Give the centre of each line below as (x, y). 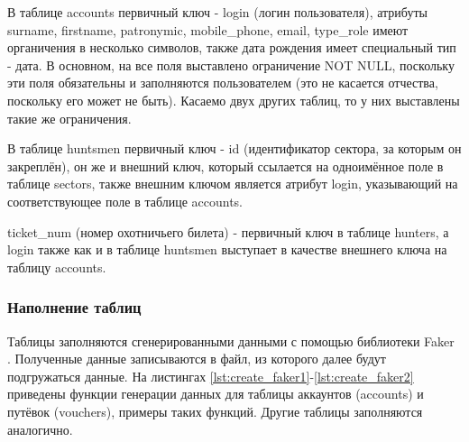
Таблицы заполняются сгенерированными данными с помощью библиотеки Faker (231, 341)
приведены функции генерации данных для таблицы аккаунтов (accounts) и (216, 394)
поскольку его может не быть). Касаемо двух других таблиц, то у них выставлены (234, 100)
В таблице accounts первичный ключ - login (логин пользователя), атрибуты (217, 12)
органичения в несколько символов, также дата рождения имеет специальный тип (232, 47)
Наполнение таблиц (74, 307)
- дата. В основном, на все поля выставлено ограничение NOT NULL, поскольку (231, 64)
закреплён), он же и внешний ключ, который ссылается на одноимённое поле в (225, 166)
